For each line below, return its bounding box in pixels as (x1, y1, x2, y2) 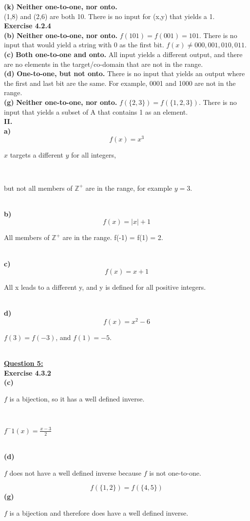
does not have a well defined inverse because (9, 467, 142, 478)
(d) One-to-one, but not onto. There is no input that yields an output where (4, 68, 245, 79)
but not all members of (4, 182, 73, 193)
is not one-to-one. (149, 467, 201, 478)
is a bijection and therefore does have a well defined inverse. (9, 507, 189, 518)
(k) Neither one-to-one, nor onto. (4, 1, 117, 11)
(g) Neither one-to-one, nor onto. (4, 97, 117, 107)
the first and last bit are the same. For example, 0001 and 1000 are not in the (4, 78, 236, 88)
